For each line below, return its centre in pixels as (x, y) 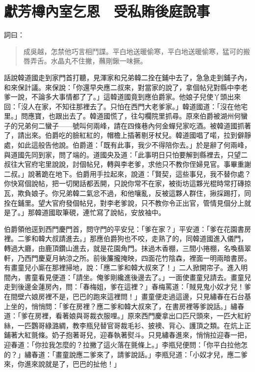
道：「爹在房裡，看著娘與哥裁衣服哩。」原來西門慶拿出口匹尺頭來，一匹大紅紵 (127, 316)
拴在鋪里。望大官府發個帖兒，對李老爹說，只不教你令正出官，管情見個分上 (124, 202)
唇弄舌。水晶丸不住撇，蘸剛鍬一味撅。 (85, 61)
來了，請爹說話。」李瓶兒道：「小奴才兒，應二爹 (172, 354)
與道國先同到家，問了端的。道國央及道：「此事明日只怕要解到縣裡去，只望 (122, 154)
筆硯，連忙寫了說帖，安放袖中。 (114, 212)
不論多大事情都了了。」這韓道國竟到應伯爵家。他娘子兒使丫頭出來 (136, 97)
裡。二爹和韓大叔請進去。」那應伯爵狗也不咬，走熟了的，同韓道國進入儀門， (126, 238)
